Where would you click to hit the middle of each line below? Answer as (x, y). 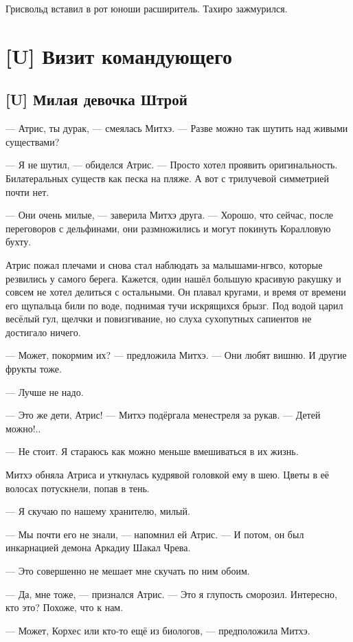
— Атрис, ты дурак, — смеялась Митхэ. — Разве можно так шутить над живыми (177, 128)
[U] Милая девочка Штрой (96, 99)
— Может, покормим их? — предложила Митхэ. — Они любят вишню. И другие (176, 355)
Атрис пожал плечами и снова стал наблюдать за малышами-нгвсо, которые (164, 264)
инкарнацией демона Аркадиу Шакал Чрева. (98, 547)
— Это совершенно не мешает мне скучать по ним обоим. (128, 571)
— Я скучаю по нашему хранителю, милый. (98, 511)
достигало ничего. (43, 332)
